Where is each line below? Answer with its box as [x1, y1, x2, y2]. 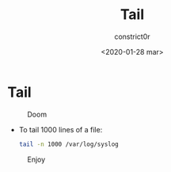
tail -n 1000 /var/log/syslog [18, 140, 120, 148]
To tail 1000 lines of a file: [18, 124, 103, 134]
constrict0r [113, 32, 151, 41]
